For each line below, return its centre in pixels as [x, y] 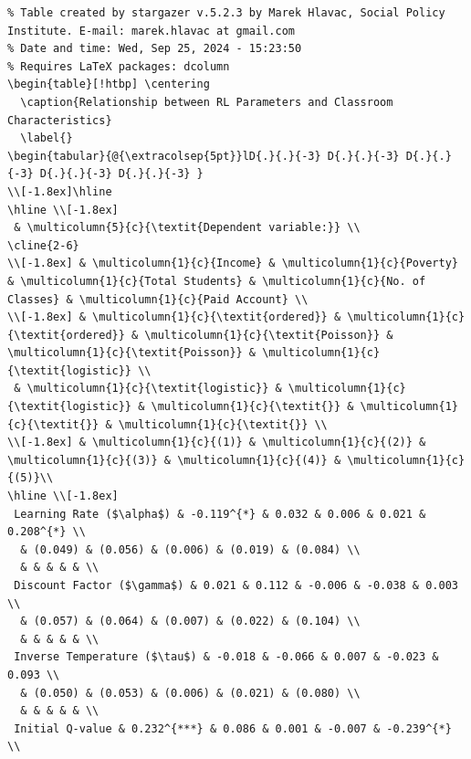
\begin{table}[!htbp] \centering [109, 84]
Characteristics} [60, 120]
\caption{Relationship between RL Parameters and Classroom [207, 102]
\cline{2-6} [43, 245]
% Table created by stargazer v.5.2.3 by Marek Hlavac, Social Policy [226, 13]
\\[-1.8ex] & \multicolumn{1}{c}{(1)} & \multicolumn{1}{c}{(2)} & [217, 443]
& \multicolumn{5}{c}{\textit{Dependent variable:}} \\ [187, 228]
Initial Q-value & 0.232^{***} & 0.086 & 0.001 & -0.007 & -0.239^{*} [233, 728]
